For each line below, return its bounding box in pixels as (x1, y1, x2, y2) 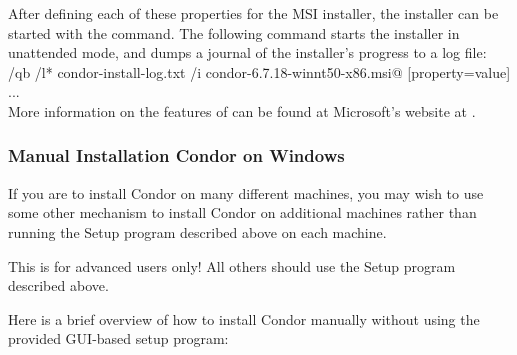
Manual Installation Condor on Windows (8, 143, 345, 168)
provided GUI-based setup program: (8, 328, 229, 349)
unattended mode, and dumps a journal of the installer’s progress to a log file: (8, 42, 487, 63)
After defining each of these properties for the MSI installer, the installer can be (8, 3, 499, 23)
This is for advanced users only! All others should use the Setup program (8, 255, 456, 276)
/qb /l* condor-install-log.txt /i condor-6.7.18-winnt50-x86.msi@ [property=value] (8, 61, 511, 82)
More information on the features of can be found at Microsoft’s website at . (8, 100, 476, 121)
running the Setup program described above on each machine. (8, 221, 387, 242)
